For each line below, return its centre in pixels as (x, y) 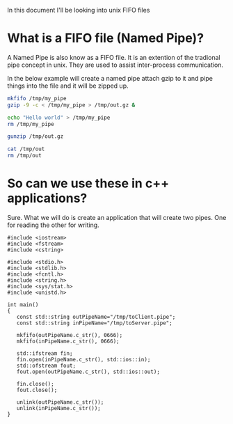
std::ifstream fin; (45, 354)
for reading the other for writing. (53, 225)
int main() (23, 305)
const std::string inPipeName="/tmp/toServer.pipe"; (94, 323)
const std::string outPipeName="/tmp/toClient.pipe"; (96, 317)
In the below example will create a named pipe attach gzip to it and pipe (110, 78)
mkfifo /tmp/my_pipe (37, 98)
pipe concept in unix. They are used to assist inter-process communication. (115, 65)
